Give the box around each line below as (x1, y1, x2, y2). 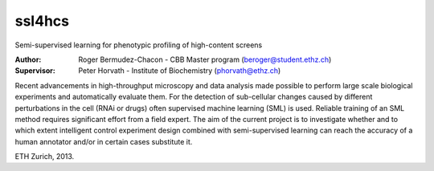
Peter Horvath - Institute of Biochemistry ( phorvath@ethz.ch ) (78, 66, 281, 75)
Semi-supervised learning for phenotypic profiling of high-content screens (14, 40, 263, 50)
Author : (14, 55, 42, 64)
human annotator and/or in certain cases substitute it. (14, 136, 193, 146)
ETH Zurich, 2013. (14, 152, 75, 161)
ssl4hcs (14, 12, 70, 30)
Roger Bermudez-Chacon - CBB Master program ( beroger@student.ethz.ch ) (78, 55, 332, 64)
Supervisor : (14, 66, 55, 75)
